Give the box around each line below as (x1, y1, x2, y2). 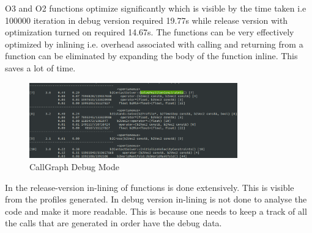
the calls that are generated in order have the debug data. (5, 217, 222, 229)
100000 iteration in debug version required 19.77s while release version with (5, 13, 288, 26)
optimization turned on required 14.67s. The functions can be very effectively (5, 26, 294, 38)
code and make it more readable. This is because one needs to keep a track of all (5, 204, 307, 217)
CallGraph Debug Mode (29, 160, 119, 173)
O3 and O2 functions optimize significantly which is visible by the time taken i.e (5, 2, 306, 14)
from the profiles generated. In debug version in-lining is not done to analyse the (5, 193, 307, 206)
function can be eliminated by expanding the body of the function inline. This (5, 49, 298, 62)
